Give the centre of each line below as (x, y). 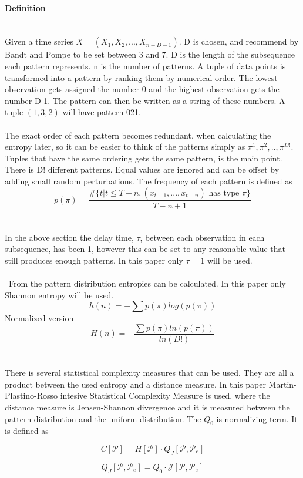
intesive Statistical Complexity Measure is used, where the (165, 395)
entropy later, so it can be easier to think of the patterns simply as (125, 147)
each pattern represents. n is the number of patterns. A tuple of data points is (145, 65)
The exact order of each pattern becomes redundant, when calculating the (138, 135)
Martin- (282, 384)
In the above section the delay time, (69, 237)
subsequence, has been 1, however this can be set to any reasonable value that (145, 249)
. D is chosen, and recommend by (239, 41)
